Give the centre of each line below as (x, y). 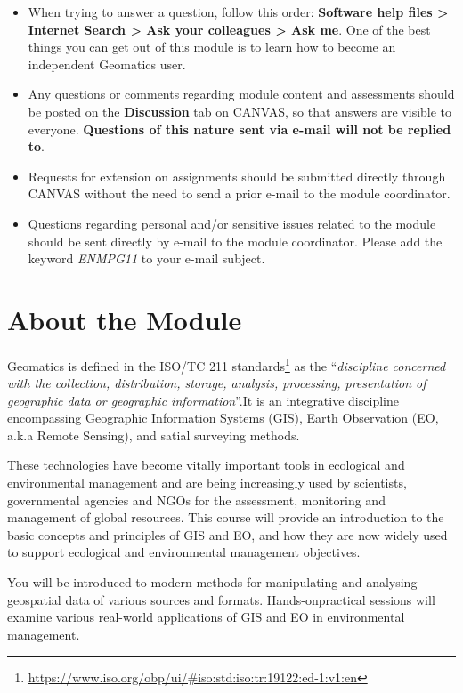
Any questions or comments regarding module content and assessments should (241, 94)
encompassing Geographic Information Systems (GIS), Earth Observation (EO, (223, 418)
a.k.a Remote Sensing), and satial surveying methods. (154, 435)
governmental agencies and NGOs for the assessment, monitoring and (196, 500)
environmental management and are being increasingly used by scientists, (207, 483)
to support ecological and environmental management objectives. (184, 552)
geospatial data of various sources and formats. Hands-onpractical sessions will (221, 599)
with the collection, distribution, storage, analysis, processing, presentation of (217, 383)
